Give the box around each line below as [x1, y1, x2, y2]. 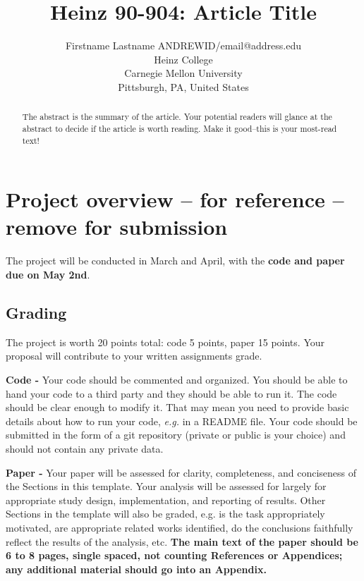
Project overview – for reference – [6, 185, 344, 214]
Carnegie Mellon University [124, 66, 243, 80]
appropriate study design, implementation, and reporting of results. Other [6, 492, 326, 507]
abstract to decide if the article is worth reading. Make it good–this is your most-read [22, 122, 337, 134]
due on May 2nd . [6, 267, 90, 281]
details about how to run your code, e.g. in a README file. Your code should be [6, 413, 358, 428]
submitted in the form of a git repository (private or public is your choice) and [6, 427, 346, 442]
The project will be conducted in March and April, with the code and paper [6, 253, 345, 268]
